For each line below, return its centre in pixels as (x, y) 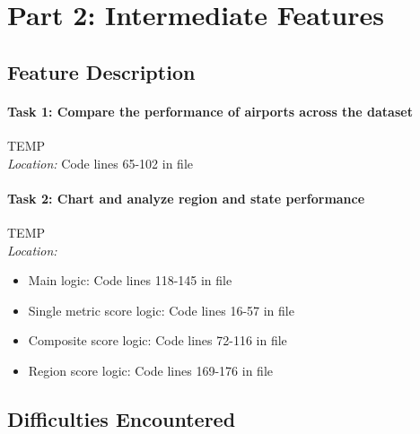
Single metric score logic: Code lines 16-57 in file (161, 310)
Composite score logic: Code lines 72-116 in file (157, 340)
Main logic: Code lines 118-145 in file (130, 280)
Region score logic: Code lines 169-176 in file (150, 370)
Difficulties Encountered (122, 418)
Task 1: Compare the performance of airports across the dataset (210, 111)
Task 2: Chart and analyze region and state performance (186, 198)
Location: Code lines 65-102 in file (100, 163)
